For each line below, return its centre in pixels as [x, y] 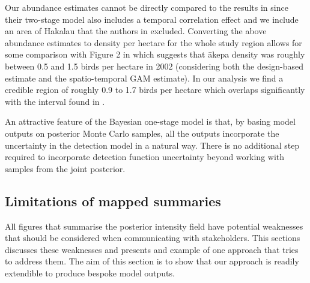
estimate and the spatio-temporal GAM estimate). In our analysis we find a [144, 78]
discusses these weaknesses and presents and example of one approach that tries [152, 249]
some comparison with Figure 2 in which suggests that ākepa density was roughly [155, 54]
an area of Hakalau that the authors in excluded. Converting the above [136, 31]
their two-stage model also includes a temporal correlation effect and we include [152, 19]
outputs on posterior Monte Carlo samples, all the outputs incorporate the [142, 133]
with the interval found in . [55, 101]
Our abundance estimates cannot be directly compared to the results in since [147, 7]
